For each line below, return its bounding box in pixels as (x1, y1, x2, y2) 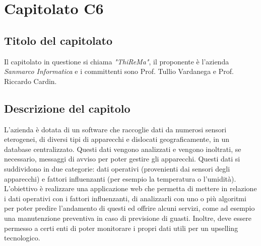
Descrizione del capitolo (4, 100, 130, 116)
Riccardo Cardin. (4, 75, 57, 86)
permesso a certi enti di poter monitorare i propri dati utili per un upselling (4, 222, 238, 233)
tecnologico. (4, 232, 40, 243)
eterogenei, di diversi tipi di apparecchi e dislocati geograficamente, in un (4, 134, 230, 144)
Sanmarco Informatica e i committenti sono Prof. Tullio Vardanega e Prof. (4, 66, 234, 76)
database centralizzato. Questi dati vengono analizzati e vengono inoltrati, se (4, 143, 241, 154)
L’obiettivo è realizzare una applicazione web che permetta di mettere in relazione (4, 183, 257, 194)
